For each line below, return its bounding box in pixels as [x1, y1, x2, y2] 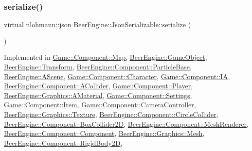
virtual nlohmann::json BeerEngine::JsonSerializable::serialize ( [4, 19, 191, 30]
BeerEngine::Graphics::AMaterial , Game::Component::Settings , [4, 90, 192, 100]
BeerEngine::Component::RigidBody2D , [4, 137, 123, 148]
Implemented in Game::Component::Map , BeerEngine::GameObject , [4, 52, 207, 62]
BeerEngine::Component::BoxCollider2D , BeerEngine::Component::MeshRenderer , [4, 118, 249, 129]
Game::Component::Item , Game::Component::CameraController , [4, 100, 196, 110]
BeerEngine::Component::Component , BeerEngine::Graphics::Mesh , [4, 128, 205, 138]
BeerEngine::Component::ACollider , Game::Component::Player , [4, 81, 193, 91]
